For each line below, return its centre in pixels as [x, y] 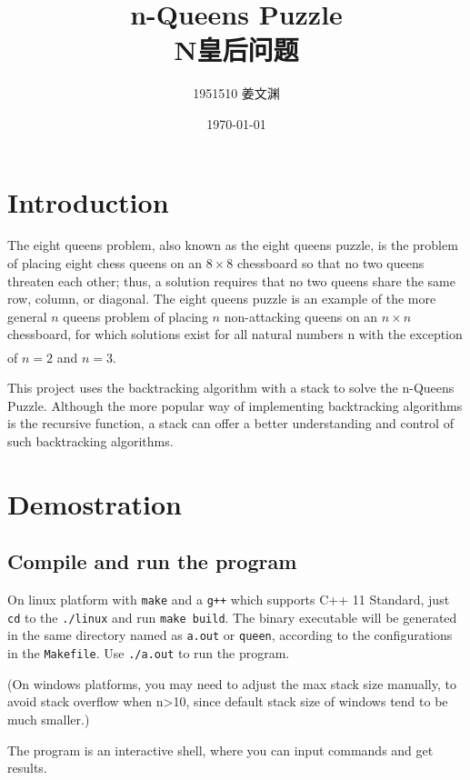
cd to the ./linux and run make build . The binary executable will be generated [232, 617]
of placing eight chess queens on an [105, 263]
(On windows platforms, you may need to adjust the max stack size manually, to [232, 683]
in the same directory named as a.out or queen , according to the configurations [230, 635]
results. [27, 768]
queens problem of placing [135, 316]
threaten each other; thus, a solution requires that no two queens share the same [231, 280]
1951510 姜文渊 [236, 93]
